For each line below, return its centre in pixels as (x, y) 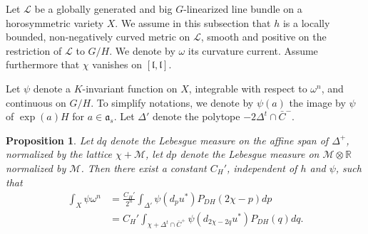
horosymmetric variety (55, 22)
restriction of (34, 50)
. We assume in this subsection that (193, 22)
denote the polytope (196, 116)
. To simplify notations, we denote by (172, 102)
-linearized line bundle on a (243, 9)
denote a (52, 88)
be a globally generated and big (103, 9)
